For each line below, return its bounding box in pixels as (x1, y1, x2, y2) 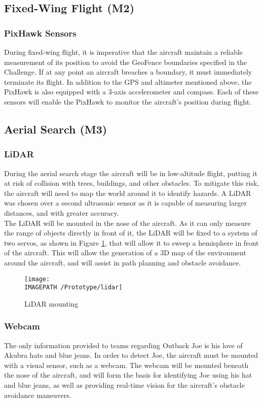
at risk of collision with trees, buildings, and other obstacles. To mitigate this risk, (4, 178, 259, 188)
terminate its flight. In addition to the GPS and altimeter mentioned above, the (4, 76, 252, 87)
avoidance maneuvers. (4, 389, 71, 400)
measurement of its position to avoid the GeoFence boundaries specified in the (4, 56, 247, 67)
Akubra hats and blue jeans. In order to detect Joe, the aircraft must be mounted (4, 350, 258, 360)
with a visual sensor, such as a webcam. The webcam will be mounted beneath (4, 359, 249, 370)
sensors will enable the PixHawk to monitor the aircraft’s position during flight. (4, 96, 252, 107)
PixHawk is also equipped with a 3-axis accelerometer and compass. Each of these (4, 86, 259, 97)
